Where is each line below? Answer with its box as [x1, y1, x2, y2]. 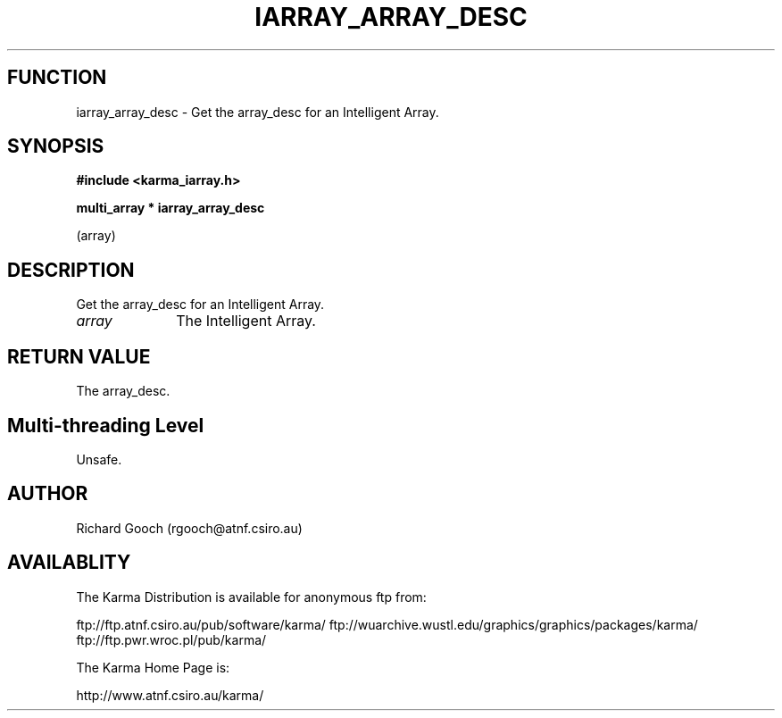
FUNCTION [7, 66, 107, 89]
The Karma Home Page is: [76, 659, 230, 675]
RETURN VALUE [7, 345, 151, 368]
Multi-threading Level [7, 413, 204, 437]
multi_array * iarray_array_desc [76, 200, 265, 216]
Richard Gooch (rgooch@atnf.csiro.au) [76, 520, 303, 536]
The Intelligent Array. [176, 312, 316, 330]
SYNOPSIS [7, 135, 104, 158]
